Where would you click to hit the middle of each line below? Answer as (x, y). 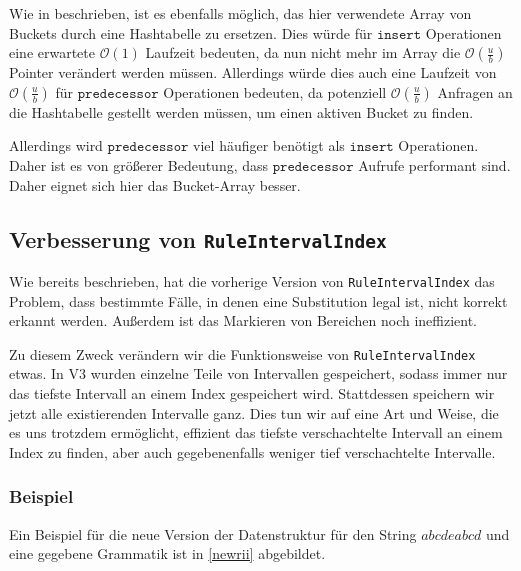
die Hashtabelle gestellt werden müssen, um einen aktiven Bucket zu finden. (241, 111)
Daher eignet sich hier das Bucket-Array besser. (155, 184)
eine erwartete (52, 52)
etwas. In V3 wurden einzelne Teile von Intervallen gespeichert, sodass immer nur (258, 373)
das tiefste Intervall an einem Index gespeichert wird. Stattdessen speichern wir (252, 393)
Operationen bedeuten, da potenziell (275, 91)
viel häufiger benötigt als (269, 145)
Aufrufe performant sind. (434, 164)
